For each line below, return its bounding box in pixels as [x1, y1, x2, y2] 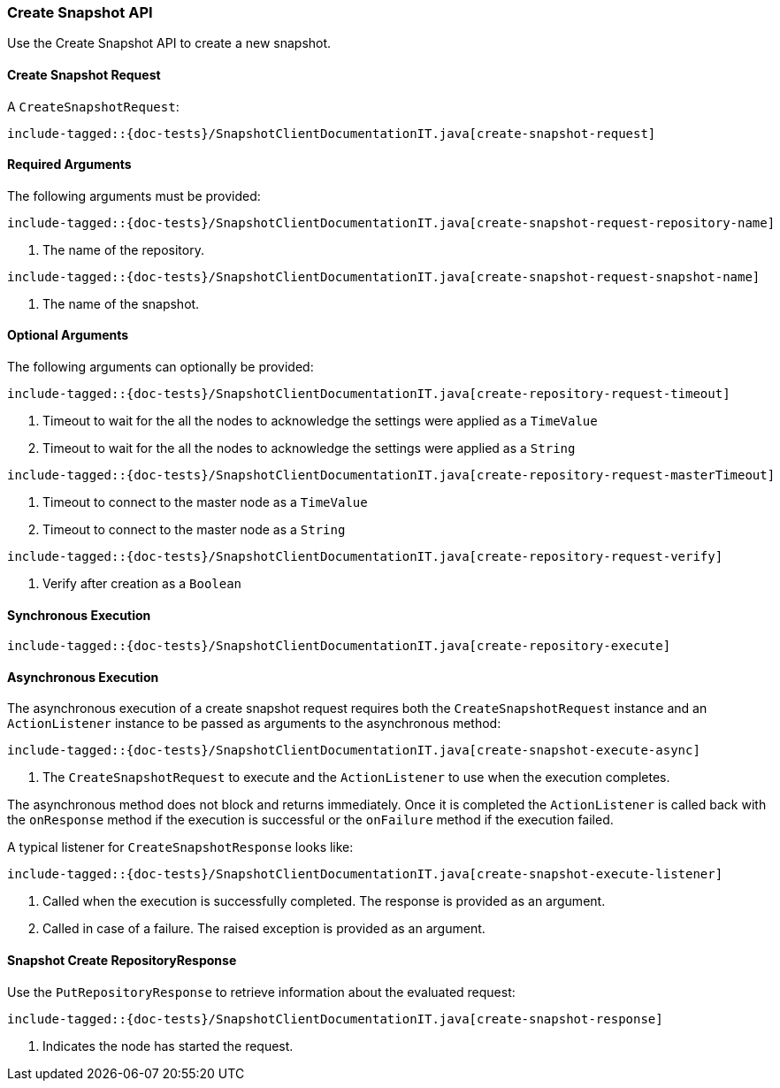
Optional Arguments [7, 327, 129, 343]
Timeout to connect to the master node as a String [42, 522, 346, 538]
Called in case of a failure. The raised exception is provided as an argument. [42, 921, 486, 937]
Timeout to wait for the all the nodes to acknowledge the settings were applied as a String [42, 441, 576, 456]
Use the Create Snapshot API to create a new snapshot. [7, 35, 332, 51]
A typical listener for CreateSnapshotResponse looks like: [7, 839, 354, 855]
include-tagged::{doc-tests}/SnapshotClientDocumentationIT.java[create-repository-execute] [7, 639, 671, 654]
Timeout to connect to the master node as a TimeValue [42, 494, 368, 510]
